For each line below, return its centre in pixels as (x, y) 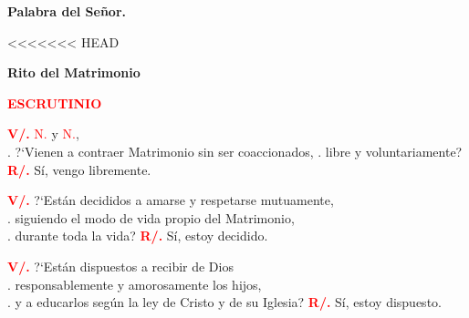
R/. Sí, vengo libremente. (79, 169)
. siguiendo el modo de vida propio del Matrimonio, (151, 217)
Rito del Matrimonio (74, 72)
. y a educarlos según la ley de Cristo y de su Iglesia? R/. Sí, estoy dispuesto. (224, 302)
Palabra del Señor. (67, 11)
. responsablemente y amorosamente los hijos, (135, 284)
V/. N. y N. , (43, 133)
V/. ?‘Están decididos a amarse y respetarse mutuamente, (171, 200)
